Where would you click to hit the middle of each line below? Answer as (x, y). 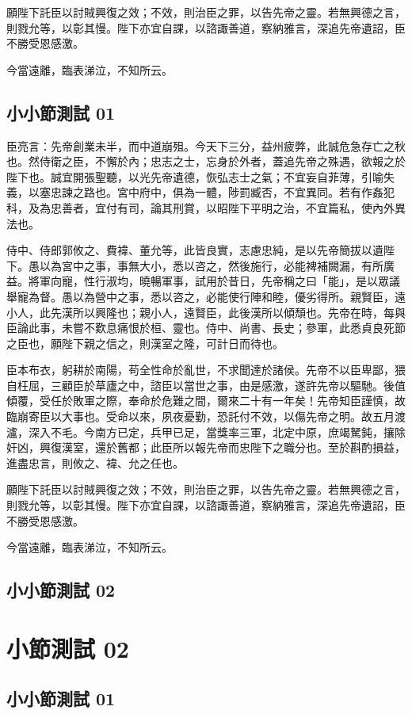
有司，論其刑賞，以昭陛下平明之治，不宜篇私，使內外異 (261, 207)
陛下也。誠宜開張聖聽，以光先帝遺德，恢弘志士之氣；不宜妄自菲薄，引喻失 (200, 176)
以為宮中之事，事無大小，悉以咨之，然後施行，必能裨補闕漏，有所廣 (217, 265)
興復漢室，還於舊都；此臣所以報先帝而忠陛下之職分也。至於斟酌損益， (222, 447)
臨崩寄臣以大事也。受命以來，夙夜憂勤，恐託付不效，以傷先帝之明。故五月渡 (206, 416)
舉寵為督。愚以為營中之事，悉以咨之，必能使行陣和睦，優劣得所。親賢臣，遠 (206, 296)
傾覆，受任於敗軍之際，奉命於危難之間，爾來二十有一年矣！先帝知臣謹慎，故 (206, 401)
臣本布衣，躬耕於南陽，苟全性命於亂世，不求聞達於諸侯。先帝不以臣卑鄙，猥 (206, 370)
